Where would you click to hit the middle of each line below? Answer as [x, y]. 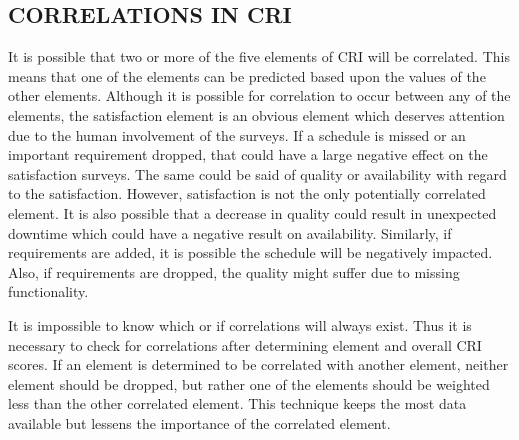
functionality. [48, 291]
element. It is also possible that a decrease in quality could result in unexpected [252, 212]
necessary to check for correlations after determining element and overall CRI [245, 344]
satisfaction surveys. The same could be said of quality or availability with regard [257, 173]
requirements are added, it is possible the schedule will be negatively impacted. [250, 252]
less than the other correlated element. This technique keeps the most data [237, 403]
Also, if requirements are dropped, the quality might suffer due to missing [234, 271]
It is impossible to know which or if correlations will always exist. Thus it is [240, 324]
